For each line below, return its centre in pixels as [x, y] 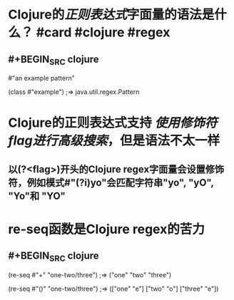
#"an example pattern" [42, 78]
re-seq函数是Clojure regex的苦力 [107, 229]
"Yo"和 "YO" [37, 196]
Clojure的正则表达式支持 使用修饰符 [113, 123]
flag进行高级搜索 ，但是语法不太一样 [114, 141]
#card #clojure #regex [103, 32]
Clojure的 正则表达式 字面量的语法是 [111, 15]
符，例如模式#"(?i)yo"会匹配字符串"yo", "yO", [111, 182]
